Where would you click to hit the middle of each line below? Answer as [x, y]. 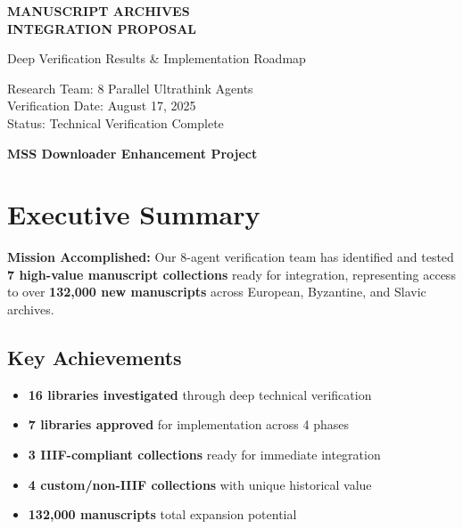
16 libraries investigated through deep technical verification [200, 394]
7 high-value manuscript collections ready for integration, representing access [231, 274]
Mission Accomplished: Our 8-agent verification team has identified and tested [231, 257]
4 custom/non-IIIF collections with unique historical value [200, 484]
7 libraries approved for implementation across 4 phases [188, 424]
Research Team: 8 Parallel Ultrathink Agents [130, 88]
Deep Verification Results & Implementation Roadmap [157, 58]
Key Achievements [95, 358]
